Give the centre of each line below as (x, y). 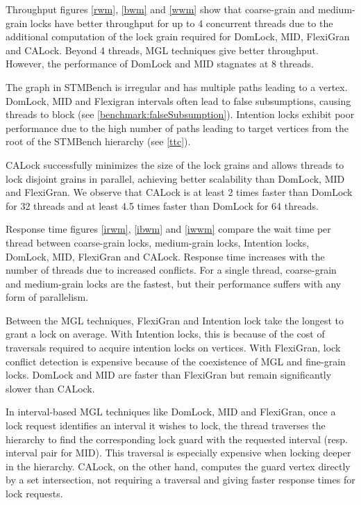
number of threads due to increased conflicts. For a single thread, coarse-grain (171, 270)
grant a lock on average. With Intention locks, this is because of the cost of (165, 334)
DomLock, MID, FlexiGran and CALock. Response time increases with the (165, 256)
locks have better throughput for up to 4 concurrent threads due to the (182, 23)
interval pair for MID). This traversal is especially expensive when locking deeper (178, 453)
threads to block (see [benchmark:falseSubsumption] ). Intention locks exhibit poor (180, 114)
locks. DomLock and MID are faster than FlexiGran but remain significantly (169, 375)
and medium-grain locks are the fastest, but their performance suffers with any (174, 283)
